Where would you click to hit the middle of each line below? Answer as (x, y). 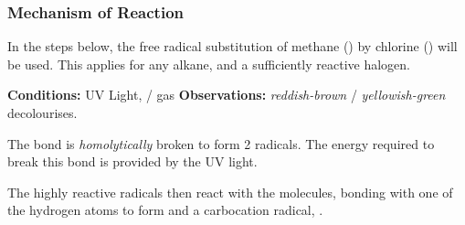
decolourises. (42, 112)
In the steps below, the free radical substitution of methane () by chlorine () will (232, 46)
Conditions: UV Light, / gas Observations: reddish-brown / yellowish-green (227, 95)
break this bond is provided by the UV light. (132, 161)
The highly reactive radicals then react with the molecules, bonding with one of (230, 192)
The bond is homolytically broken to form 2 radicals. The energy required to (221, 143)
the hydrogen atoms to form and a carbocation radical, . (165, 210)
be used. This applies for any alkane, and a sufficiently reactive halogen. (209, 64)
